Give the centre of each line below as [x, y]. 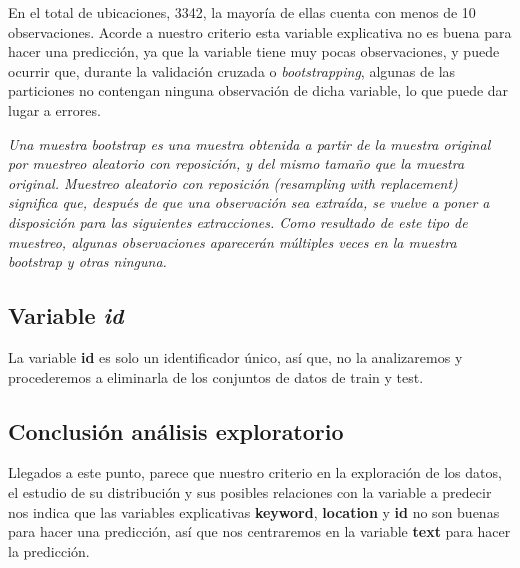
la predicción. [49, 550]
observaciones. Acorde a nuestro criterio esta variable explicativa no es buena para [260, 31]
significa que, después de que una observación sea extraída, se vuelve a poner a [249, 202]
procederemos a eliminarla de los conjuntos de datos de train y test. [216, 376]
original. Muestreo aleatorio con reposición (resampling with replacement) [233, 182]
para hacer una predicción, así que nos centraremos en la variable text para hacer [259, 531]
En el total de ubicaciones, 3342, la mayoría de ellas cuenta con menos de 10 [242, 12]
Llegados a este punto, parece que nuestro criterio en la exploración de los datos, [255, 472]
